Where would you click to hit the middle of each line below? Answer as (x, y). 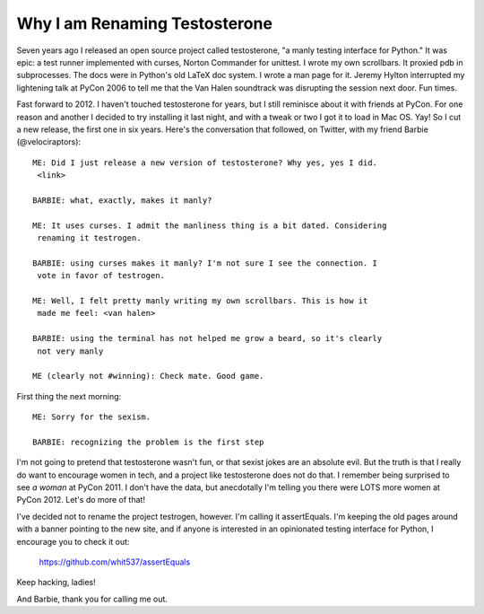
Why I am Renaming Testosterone (145, 23)
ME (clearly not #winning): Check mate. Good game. (148, 376)
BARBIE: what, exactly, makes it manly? (122, 200)
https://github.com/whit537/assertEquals (115, 562)
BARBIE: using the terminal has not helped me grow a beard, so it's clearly (207, 338)
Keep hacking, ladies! (56, 583)
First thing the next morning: (69, 396)
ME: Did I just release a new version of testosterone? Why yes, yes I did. (205, 162)
